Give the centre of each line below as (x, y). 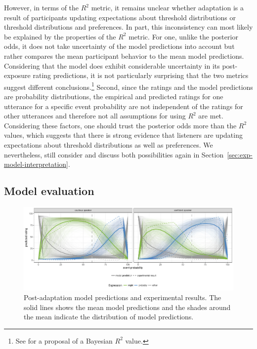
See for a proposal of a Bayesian (64, 340)
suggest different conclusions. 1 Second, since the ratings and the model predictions (128, 86)
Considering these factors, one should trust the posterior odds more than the (120, 125)
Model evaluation (49, 191)
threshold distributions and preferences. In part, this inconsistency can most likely (128, 27)
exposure (17, 75)
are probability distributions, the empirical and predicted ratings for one (114, 96)
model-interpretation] (36, 164)
